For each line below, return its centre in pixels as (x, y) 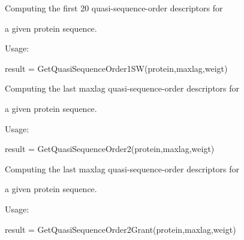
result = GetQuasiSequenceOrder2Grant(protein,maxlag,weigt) (121, 229)
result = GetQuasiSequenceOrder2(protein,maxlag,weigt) (110, 149)
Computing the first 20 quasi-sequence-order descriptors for (114, 8)
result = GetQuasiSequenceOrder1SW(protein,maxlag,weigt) (116, 68)
